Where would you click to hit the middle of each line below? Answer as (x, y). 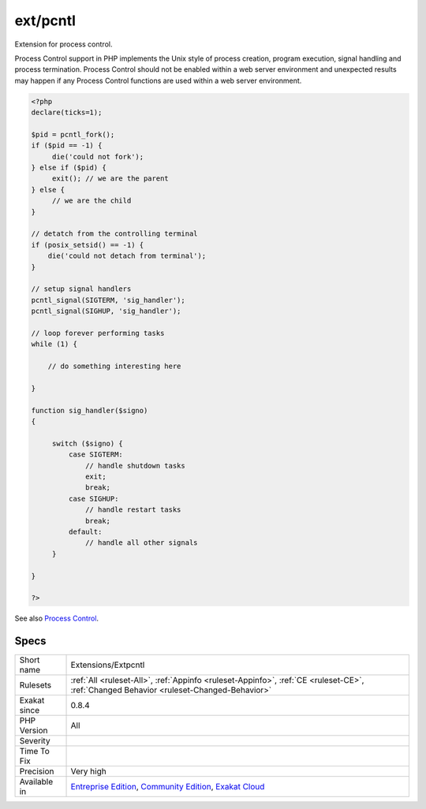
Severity (35, 741)
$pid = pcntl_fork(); (73, 134)
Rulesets (35, 685)
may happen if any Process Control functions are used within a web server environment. (158, 80)
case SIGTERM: (96, 455)
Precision (37, 771)
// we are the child (92, 201)
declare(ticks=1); (67, 113)
